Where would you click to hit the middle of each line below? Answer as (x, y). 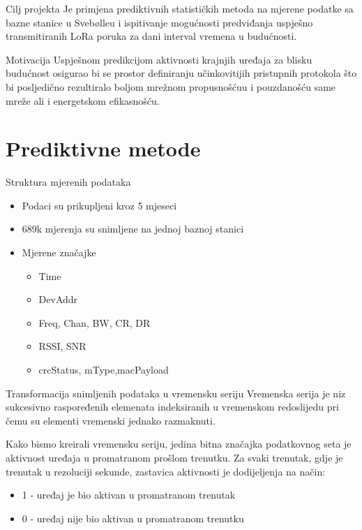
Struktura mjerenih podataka (68, 182)
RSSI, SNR (62, 346)
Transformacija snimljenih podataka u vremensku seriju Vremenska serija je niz (176, 393)
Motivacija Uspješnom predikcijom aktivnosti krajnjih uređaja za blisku (159, 59)
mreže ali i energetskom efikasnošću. (83, 100)
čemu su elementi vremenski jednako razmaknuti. (111, 420)
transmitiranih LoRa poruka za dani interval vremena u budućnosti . (151, 36)
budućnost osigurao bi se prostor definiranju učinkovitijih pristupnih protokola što (181, 73)
